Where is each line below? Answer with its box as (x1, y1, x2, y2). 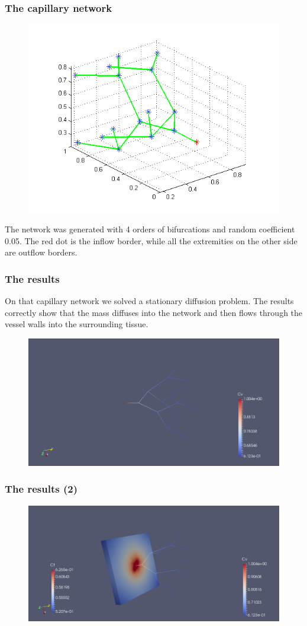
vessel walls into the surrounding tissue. (5, 318, 148, 330)
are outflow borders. (5, 246, 77, 258)
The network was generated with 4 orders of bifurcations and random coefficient (5, 223, 295, 235)
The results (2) (5, 481, 77, 496)
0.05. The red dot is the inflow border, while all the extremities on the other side (5, 234, 298, 247)
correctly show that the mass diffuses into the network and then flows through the (5, 306, 303, 318)
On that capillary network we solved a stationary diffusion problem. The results (5, 295, 294, 307)
